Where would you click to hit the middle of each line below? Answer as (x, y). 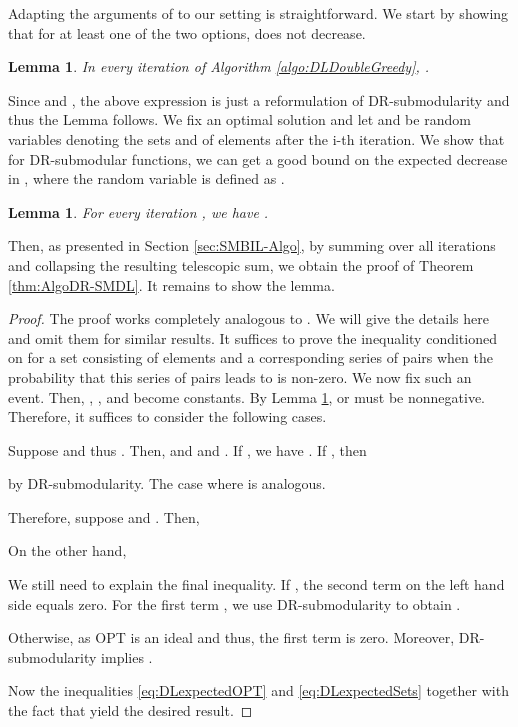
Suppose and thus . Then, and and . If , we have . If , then (187, 449)
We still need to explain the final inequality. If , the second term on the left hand (256, 584)
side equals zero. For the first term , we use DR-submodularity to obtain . (234, 603)
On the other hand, (67, 550)
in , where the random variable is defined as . (146, 178)
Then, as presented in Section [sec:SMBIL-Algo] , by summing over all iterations (252, 245)
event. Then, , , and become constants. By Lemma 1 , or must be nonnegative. (246, 396)
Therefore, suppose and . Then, (104, 516)
